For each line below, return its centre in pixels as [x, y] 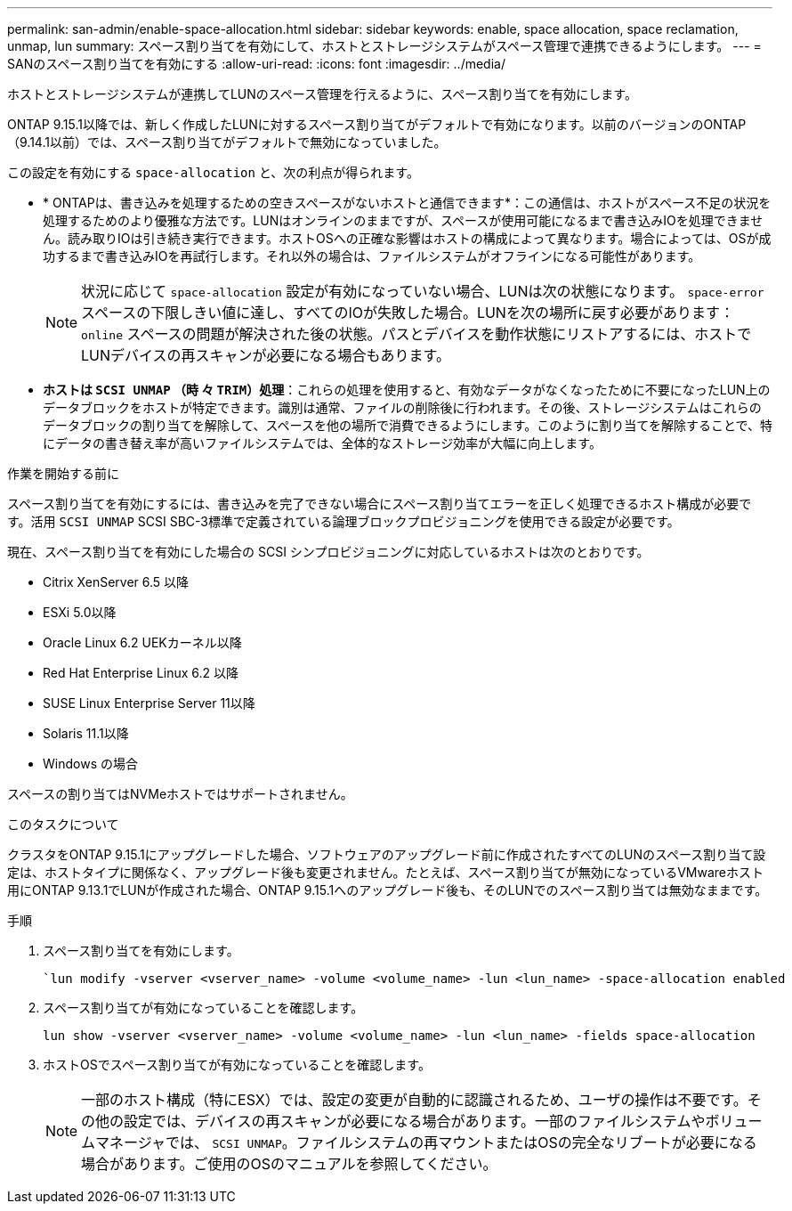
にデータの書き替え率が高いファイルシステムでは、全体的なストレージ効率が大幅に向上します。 [322, 443]
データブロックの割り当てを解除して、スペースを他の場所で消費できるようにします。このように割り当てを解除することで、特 [408, 425]
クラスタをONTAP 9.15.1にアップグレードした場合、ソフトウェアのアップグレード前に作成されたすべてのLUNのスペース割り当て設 [387, 854]
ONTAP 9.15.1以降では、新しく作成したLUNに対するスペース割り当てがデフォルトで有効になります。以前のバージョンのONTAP [377, 124]
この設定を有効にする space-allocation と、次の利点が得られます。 [213, 172]
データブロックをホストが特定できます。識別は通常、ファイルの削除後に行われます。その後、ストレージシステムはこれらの [402, 407]
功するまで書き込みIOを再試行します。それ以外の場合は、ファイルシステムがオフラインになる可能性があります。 [372, 256]
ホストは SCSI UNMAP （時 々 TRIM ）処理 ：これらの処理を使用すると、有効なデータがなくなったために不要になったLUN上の [407, 390]
